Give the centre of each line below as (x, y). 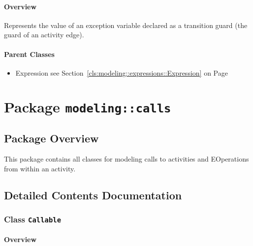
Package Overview (51, 138)
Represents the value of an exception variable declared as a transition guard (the (126, 25)
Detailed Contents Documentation (93, 195)
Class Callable (33, 219)
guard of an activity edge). (44, 35)
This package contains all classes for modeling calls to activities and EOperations (126, 159)
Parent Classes (29, 54)
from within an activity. (40, 168)
